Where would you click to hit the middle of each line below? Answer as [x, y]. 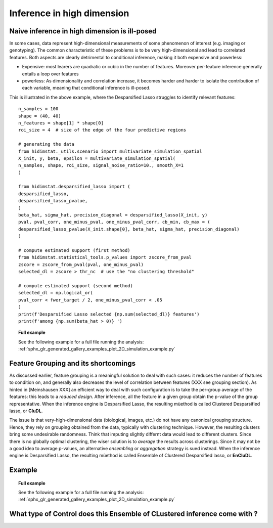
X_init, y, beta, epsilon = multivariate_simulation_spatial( [97, 158]
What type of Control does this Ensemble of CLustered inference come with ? [133, 514]
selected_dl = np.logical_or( [56, 293]
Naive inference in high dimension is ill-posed [83, 31]
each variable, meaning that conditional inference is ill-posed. [86, 88]
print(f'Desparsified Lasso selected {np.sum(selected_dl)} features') [109, 314]
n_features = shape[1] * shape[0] [61, 123]
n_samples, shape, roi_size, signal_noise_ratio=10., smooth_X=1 [101, 165]
